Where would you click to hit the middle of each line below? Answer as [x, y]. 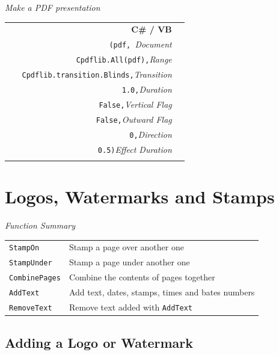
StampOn [24, 248]
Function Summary [40, 225]
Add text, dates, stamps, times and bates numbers [162, 292]
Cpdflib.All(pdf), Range [124, 59]
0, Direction [151, 134]
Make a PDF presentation [53, 7]
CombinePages [35, 278]
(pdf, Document [140, 44]
